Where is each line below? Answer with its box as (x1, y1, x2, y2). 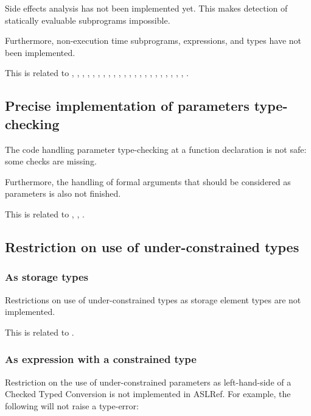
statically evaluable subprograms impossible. (5, 13, 170, 26)
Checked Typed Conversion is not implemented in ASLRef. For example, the (5, 387, 291, 400)
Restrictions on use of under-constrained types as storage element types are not (5, 293, 301, 306)
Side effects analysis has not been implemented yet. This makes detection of (5, 2, 288, 14)
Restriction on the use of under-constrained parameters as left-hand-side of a (5, 375, 292, 388)
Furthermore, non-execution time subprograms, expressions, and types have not (5, 34, 302, 47)
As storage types (5, 269, 88, 284)
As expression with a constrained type (5, 351, 197, 367)
